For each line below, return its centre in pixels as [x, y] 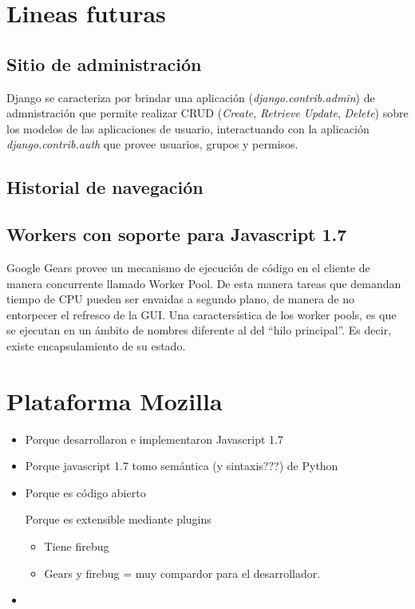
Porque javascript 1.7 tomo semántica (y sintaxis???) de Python [182, 466]
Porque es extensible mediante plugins [118, 519]
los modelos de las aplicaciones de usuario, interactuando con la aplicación [188, 128]
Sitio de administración [104, 63]
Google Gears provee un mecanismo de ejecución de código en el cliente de [188, 267]
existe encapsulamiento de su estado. [96, 345]
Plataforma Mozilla [115, 400]
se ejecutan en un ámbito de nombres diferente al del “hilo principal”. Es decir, [199, 330]
